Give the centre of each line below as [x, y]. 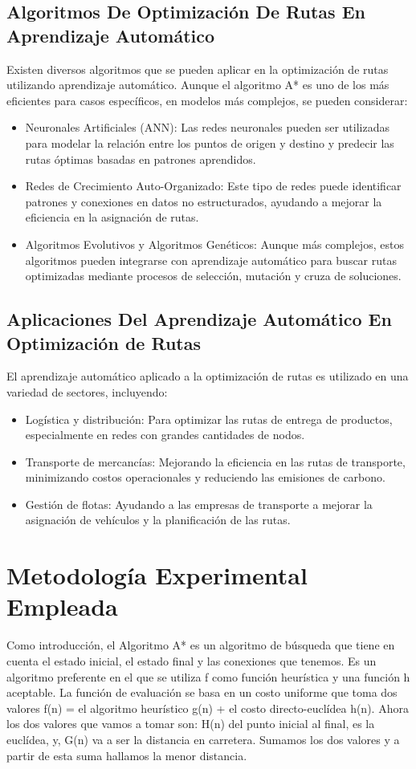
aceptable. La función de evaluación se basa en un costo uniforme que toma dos [202, 692]
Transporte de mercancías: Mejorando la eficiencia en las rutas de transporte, [215, 461]
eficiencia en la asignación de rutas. [112, 217]
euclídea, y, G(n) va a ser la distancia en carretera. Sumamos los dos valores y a [203, 739]
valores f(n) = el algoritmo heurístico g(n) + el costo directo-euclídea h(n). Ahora [208, 708]
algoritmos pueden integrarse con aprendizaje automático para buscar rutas [211, 260]
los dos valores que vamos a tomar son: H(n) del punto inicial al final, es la [191, 724]
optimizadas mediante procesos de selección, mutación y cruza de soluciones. [213, 276]
